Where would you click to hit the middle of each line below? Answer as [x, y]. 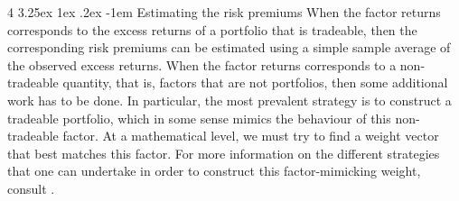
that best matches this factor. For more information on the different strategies [224, 153]
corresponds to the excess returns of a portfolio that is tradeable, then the [212, 29]
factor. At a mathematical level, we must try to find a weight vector [251, 136]
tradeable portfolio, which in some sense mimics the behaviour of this [199, 118]
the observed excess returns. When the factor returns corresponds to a [202, 64]
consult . [31, 188]
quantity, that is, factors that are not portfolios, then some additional [255, 82]
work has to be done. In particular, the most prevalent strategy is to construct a [229, 100]
